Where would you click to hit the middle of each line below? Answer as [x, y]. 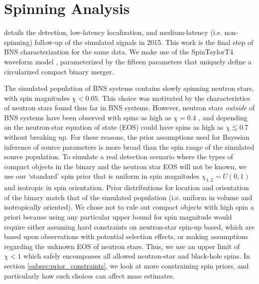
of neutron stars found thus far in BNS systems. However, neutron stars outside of [129, 108]
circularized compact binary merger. [59, 71]
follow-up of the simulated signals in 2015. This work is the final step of [144, 42]
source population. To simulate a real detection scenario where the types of [119, 156]
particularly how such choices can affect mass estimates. [89, 275]
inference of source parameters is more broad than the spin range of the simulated [129, 146]
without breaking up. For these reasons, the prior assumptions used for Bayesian [127, 137]
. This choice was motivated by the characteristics [174, 98]
